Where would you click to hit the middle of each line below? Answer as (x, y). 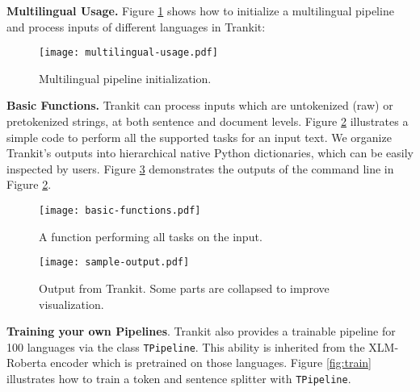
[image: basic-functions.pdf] (120, 211)
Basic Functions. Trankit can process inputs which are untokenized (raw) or (200, 105)
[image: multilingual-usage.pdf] (128, 53)
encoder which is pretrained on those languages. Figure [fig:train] (211, 363)
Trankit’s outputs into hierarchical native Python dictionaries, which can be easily (210, 153)
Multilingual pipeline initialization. (125, 78)
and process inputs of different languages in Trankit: (136, 26)
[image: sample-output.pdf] (114, 263)
